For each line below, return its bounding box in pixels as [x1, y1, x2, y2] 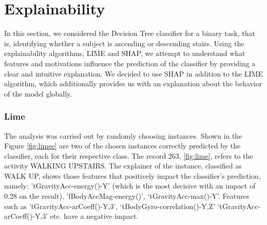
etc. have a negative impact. [50, 211, 139, 221]
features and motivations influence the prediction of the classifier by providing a [4, 58, 256, 68]
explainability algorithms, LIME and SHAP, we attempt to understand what [4, 48, 245, 59]
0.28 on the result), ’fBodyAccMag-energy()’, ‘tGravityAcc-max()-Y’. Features [4, 191, 250, 201]
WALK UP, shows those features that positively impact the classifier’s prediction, [4, 170, 261, 181]
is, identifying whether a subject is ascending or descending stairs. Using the [4, 38, 244, 48]
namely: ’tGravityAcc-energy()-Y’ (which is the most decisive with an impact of [4, 180, 256, 191]
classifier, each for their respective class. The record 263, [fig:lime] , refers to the [4, 150, 253, 161]
